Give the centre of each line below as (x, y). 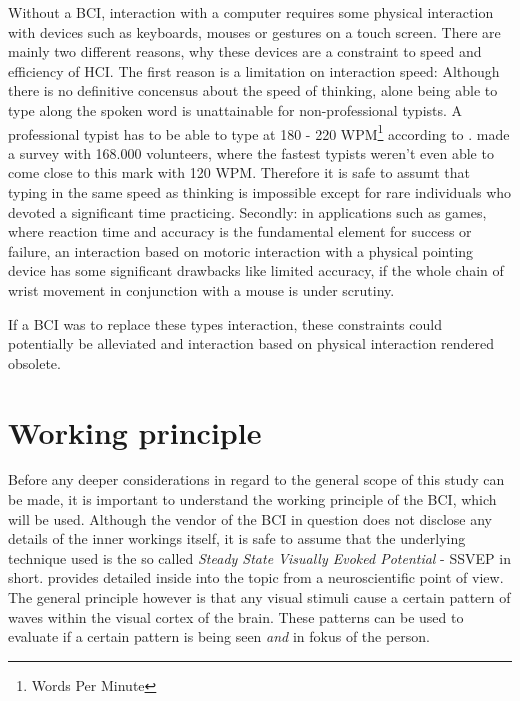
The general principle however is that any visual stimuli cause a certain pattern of (259, 597)
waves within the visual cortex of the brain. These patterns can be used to (236, 616)
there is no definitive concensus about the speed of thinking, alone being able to (253, 90)
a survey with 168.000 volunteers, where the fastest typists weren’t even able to (251, 152)
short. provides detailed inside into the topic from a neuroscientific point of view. (256, 577)
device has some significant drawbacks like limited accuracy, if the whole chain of (256, 270)
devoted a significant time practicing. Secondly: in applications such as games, (247, 211)
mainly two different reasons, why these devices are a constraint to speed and (245, 51)
